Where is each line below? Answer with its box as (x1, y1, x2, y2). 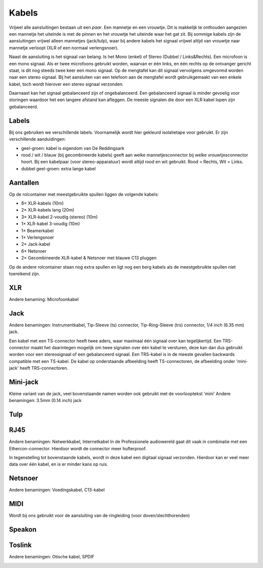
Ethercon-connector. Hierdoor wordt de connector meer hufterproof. (9, 445, 147, 451)
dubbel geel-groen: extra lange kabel (21, 166, 96, 171)
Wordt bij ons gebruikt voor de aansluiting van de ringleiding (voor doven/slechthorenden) (9, 513, 190, 519)
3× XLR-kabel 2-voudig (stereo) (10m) (21, 214, 98, 220)
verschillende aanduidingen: (9, 136, 66, 142)
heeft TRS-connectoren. (19, 365, 68, 371)
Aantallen (9, 178, 39, 187)
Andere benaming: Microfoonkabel (9, 296, 79, 302)
